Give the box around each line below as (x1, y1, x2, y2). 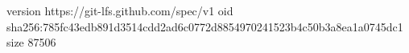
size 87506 (6, 34, 56, 51)
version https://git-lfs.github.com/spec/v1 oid (6, 2, 233, 18)
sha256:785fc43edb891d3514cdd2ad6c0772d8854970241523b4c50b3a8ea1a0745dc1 (6, 18, 403, 35)
